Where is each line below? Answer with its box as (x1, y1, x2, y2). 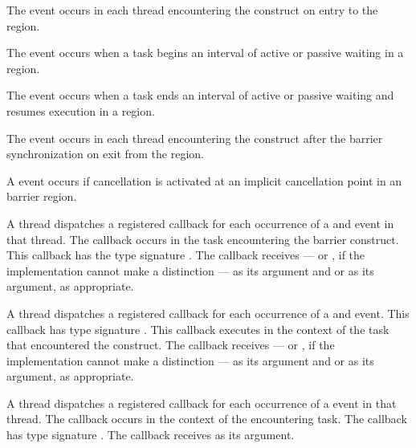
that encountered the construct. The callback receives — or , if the (6, 336, 335, 353)
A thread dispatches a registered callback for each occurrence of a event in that (6, 394, 397, 411)
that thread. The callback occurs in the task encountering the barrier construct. (6, 230, 399, 247)
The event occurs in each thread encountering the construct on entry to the (6, 2, 378, 18)
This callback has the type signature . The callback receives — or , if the (6, 246, 365, 263)
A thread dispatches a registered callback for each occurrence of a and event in (6, 214, 394, 231)
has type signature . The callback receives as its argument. (6, 426, 295, 443)
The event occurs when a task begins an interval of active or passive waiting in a (6, 44, 404, 61)
